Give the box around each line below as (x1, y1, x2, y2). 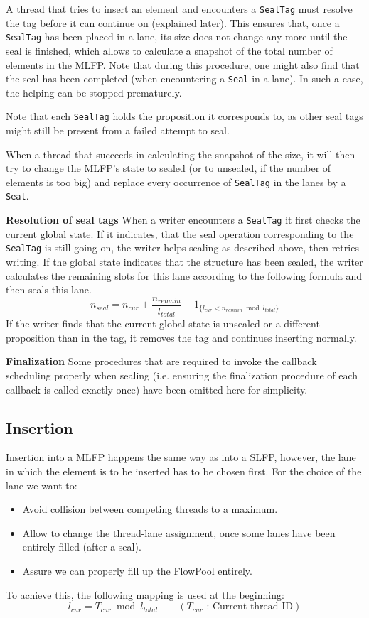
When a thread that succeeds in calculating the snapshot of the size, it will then (6, 146, 355, 161)
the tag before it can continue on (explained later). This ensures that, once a (6, 15, 340, 30)
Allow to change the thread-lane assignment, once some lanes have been (22, 525, 336, 540)
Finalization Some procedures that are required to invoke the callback (6, 354, 317, 369)
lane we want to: (6, 477, 77, 492)
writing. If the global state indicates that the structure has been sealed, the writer (6, 254, 363, 269)
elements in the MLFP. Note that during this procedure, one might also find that (6, 57, 360, 72)
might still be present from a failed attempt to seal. (6, 123, 230, 137)
